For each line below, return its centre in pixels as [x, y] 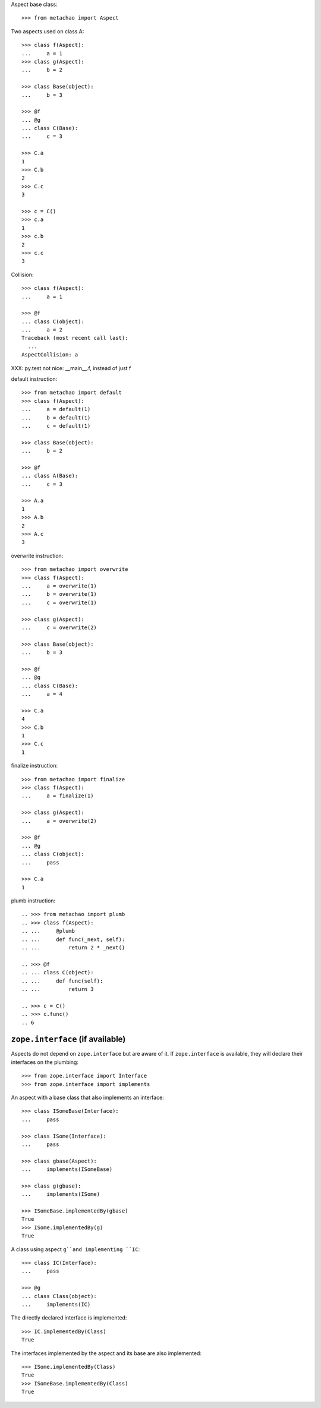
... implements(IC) [56, 1304]
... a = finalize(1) [58, 796]
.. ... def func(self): [62, 981]
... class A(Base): [50, 476]
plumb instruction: [33, 901]
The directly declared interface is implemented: [69, 1318]
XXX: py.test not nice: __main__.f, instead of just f [71, 368]
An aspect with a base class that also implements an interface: [88, 1097]
